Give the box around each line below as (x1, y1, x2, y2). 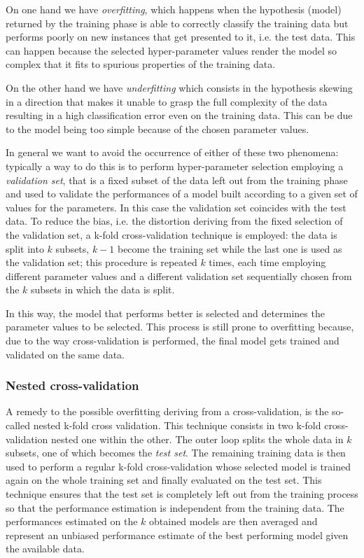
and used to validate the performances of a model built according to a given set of (6, 186, 358, 201)
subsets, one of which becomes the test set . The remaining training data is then (6, 445, 346, 460)
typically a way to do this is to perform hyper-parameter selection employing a (6, 158, 344, 173)
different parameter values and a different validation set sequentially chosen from (6, 268, 352, 283)
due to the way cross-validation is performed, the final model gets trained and (6, 333, 339, 348)
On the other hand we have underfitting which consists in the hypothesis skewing (6, 80, 353, 95)
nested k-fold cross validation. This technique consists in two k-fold (33, 418, 321, 433)
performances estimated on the (6, 514, 138, 529)
